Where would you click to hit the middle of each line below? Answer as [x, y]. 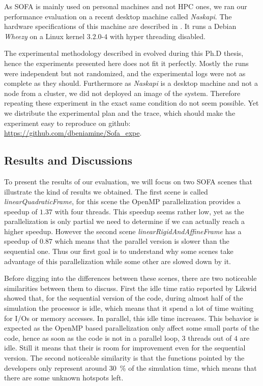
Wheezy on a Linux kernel [45, 36]
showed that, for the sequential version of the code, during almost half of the [124, 298]
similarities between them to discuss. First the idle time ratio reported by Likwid [130, 288]
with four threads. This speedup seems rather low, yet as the [149, 211]
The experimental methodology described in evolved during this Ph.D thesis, [124, 53]
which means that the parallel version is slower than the [142, 241]
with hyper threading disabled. [157, 36]
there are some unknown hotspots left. [64, 378]
